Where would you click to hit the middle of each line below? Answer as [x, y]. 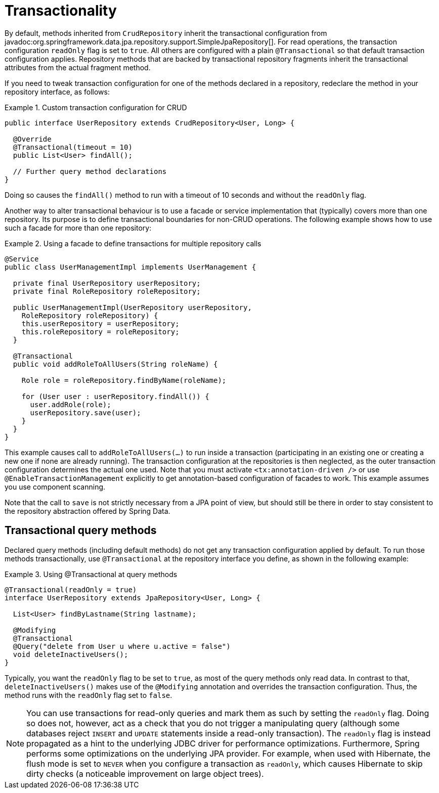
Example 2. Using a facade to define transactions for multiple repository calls [133, 243]
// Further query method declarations [90, 171]
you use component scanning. [55, 487]
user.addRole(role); [71, 404]
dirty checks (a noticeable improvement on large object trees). [145, 774]
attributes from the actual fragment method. [78, 67]
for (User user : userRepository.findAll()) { [115, 396]
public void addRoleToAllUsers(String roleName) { [115, 364]
